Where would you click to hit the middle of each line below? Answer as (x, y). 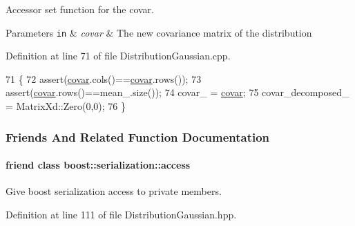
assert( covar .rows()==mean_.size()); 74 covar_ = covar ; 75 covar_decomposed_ (177, 92)
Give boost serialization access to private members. (114, 191)
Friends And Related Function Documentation (138, 136)
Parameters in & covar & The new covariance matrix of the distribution (159, 32)
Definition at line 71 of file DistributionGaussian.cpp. (118, 56)
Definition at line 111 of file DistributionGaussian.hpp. (121, 214)
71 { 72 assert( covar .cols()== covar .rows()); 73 (104, 78)
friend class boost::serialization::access (98, 165)
